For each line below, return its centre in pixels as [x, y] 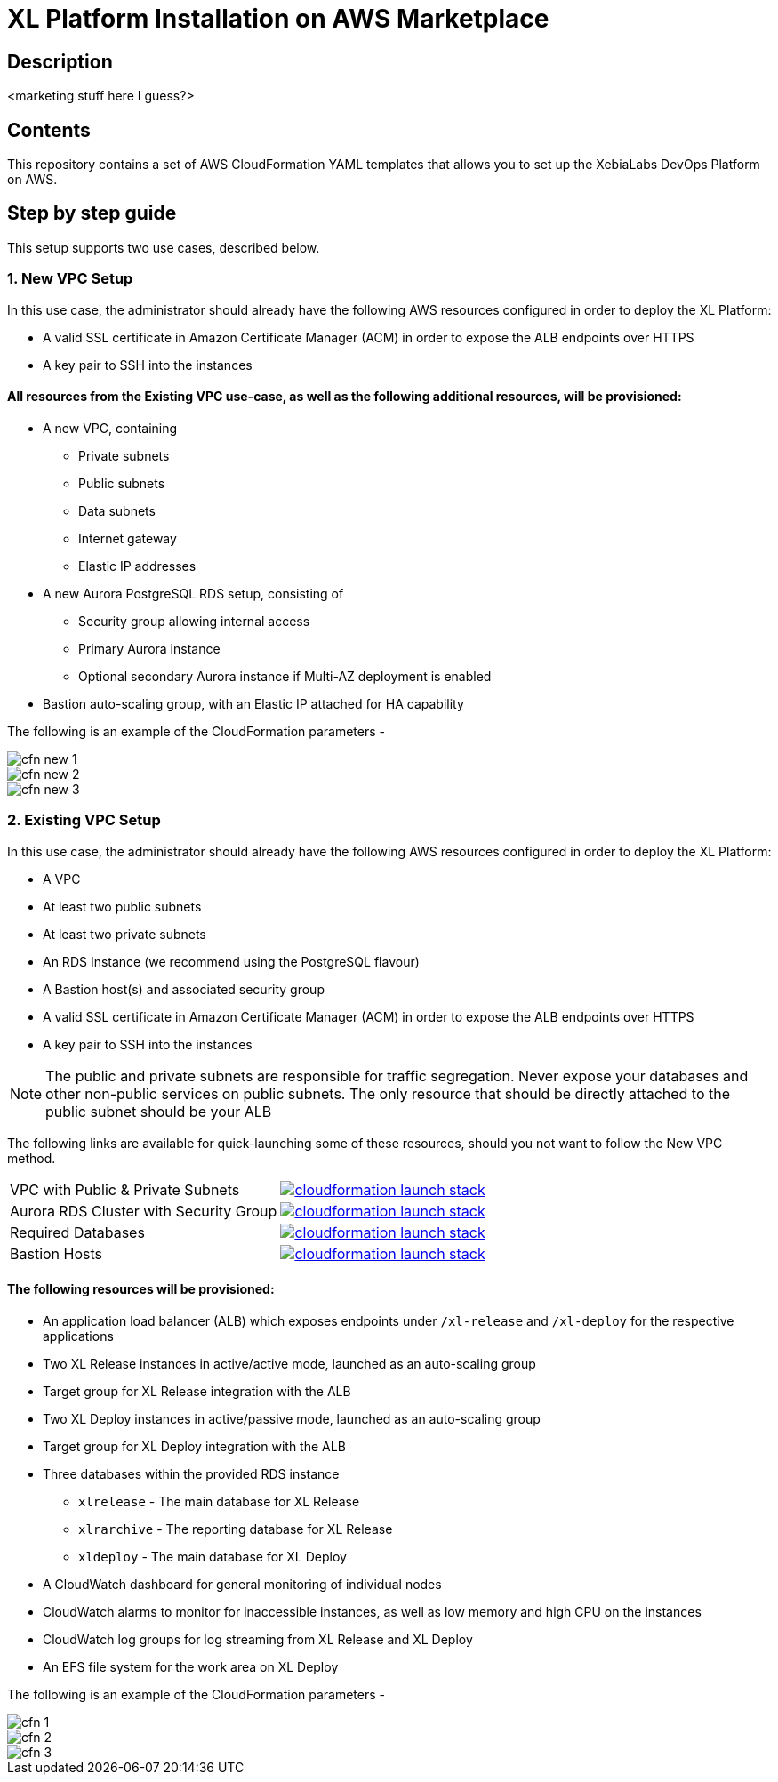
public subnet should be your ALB [159, 1111]
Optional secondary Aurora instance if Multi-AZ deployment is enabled [285, 676]
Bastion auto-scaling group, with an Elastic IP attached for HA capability [253, 703]
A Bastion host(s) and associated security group [184, 989]
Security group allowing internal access [194, 621]
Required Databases [77, 1232]
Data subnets [117, 510]
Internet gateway [128, 538]
